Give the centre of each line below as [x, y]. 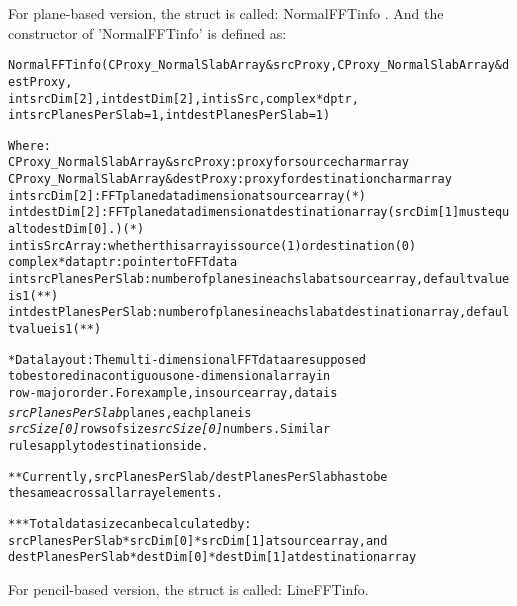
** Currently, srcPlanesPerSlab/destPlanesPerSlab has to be [198, 476]
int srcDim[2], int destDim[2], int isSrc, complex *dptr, [183, 98]
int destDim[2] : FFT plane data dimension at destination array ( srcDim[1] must [248, 212]
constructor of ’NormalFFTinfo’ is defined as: [147, 32]
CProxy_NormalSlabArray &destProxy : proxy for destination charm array [230, 179]
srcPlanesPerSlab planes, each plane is [130, 412]
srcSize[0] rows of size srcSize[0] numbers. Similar [169, 429]
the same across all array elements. [115, 493]
